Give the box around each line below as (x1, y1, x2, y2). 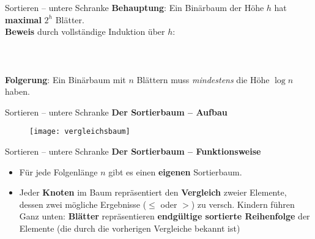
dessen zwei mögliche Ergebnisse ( (19, 197, 147, 210)
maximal (5, 13, 42, 26)
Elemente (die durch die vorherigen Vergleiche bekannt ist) (19, 221, 240, 234)
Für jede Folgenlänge (19, 165, 98, 178)
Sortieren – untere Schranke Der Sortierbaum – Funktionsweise (5, 145, 261, 157)
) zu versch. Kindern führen (191, 197, 295, 210)
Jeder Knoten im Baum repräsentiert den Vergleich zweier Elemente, (19, 186, 287, 199)
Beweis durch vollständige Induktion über (5, 25, 165, 38)
